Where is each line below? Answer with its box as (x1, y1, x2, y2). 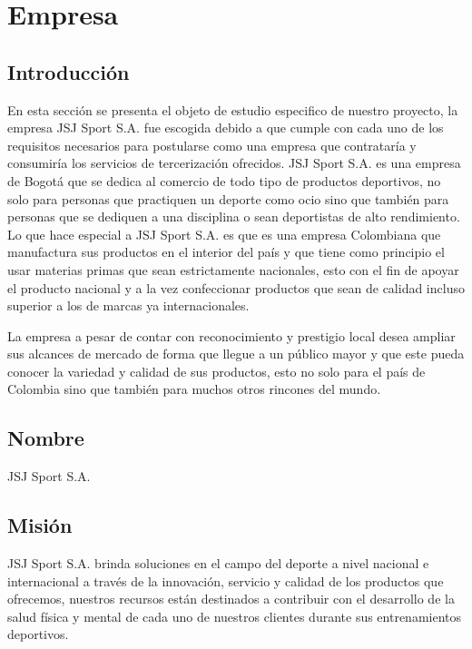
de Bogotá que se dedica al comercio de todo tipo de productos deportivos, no (7, 171, 441, 190)
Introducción (7, 57, 130, 85)
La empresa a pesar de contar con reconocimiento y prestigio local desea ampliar (7, 326, 456, 345)
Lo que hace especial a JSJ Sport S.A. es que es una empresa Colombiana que (7, 224, 441, 243)
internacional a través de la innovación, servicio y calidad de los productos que (7, 571, 444, 590)
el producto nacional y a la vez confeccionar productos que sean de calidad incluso (7, 278, 465, 297)
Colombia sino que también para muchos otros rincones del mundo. (7, 379, 381, 398)
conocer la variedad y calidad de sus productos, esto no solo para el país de (7, 361, 426, 380)
